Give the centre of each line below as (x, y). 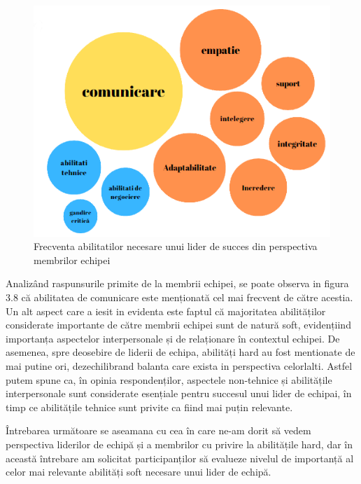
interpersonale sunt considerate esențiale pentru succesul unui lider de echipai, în (179, 393)
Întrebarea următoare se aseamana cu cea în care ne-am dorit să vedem (158, 430)
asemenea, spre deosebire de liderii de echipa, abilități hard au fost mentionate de (180, 352)
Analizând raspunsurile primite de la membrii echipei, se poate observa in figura (177, 283)
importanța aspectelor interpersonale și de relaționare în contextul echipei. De (173, 338)
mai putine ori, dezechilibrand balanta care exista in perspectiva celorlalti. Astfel (179, 365)
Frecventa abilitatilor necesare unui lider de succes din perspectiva (176, 246)
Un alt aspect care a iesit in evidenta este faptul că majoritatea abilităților (166, 311)
